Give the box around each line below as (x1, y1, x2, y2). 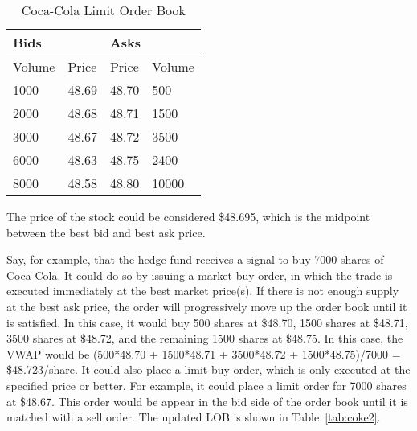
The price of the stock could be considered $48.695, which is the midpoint (6, 208, 370, 224)
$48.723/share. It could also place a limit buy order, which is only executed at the (6, 361, 411, 378)
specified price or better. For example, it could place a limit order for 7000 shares (6, 376, 407, 393)
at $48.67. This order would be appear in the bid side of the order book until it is (6, 392, 408, 409)
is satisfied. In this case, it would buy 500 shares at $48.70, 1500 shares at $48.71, (6, 314, 408, 330)
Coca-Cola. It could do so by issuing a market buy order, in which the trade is (6, 266, 393, 283)
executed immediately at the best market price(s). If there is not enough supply (6, 282, 399, 299)
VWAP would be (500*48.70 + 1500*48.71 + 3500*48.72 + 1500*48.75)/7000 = (6, 345, 401, 362)
